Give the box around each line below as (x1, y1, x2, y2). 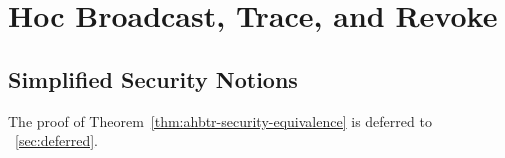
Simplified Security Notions (8, 63, 298, 94)
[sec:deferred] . (15, 130, 99, 151)
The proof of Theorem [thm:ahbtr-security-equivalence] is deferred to (8, 110, 432, 131)
